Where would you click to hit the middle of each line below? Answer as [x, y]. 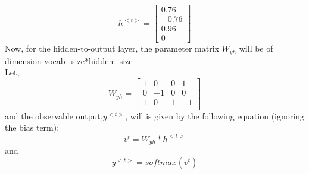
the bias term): [32, 127]
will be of [256, 48]
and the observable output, [54, 116]
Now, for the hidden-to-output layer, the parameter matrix [112, 48]
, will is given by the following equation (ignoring [215, 116]
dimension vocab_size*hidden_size [69, 60]
